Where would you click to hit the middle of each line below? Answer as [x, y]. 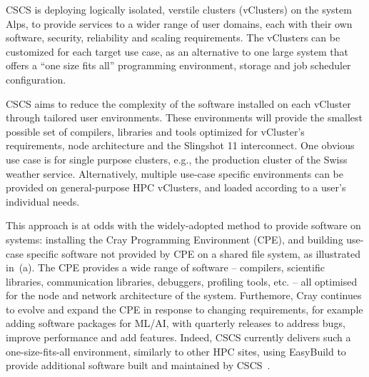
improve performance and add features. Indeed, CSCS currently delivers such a [178, 337]
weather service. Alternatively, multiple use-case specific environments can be [175, 173]
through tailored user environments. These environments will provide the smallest [184, 117]
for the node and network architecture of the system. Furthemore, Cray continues [184, 295]
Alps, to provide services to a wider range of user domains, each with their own [179, 23]
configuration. [36, 79]
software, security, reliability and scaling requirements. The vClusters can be [173, 37]
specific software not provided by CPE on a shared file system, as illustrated [193, 253]
